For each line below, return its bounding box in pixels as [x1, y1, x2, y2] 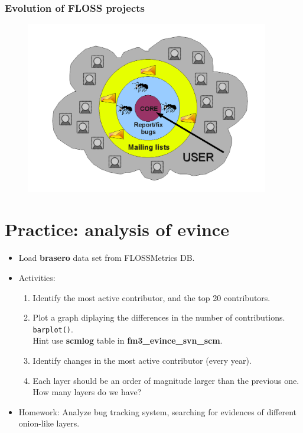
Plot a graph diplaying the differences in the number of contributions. [32, 311, 285, 324]
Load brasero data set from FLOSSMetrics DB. [18, 251, 195, 264]
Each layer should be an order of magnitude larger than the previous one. [32, 374, 299, 386]
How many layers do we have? [32, 386, 142, 398]
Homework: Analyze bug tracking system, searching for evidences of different [18, 405, 297, 418]
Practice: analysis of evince [5, 217, 229, 241]
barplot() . [32, 322, 73, 335]
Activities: [18, 271, 56, 283]
